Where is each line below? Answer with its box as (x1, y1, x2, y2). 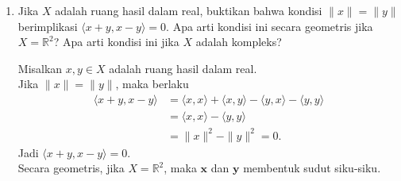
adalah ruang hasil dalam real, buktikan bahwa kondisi (55, 2, 322, 18)
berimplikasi (17, 17, 78, 34)
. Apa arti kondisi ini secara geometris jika (166, 17, 373, 34)
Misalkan (17, 60, 63, 76)
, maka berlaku (115, 75, 189, 92)
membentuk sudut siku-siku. (243, 160, 381, 176)
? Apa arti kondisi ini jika (53, 33, 179, 50)
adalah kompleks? (195, 33, 282, 50)
